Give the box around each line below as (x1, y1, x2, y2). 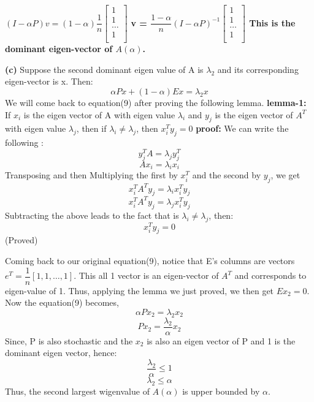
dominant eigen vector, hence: (5, 346, 117, 359)
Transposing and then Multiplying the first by (5, 169, 178, 181)
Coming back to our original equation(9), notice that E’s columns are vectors (5, 254, 295, 267)
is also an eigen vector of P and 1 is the (147, 334, 296, 347)
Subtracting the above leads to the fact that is (5, 208, 179, 221)
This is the (249, 16, 296, 29)
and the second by (192, 169, 261, 181)
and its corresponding (217, 63, 299, 75)
